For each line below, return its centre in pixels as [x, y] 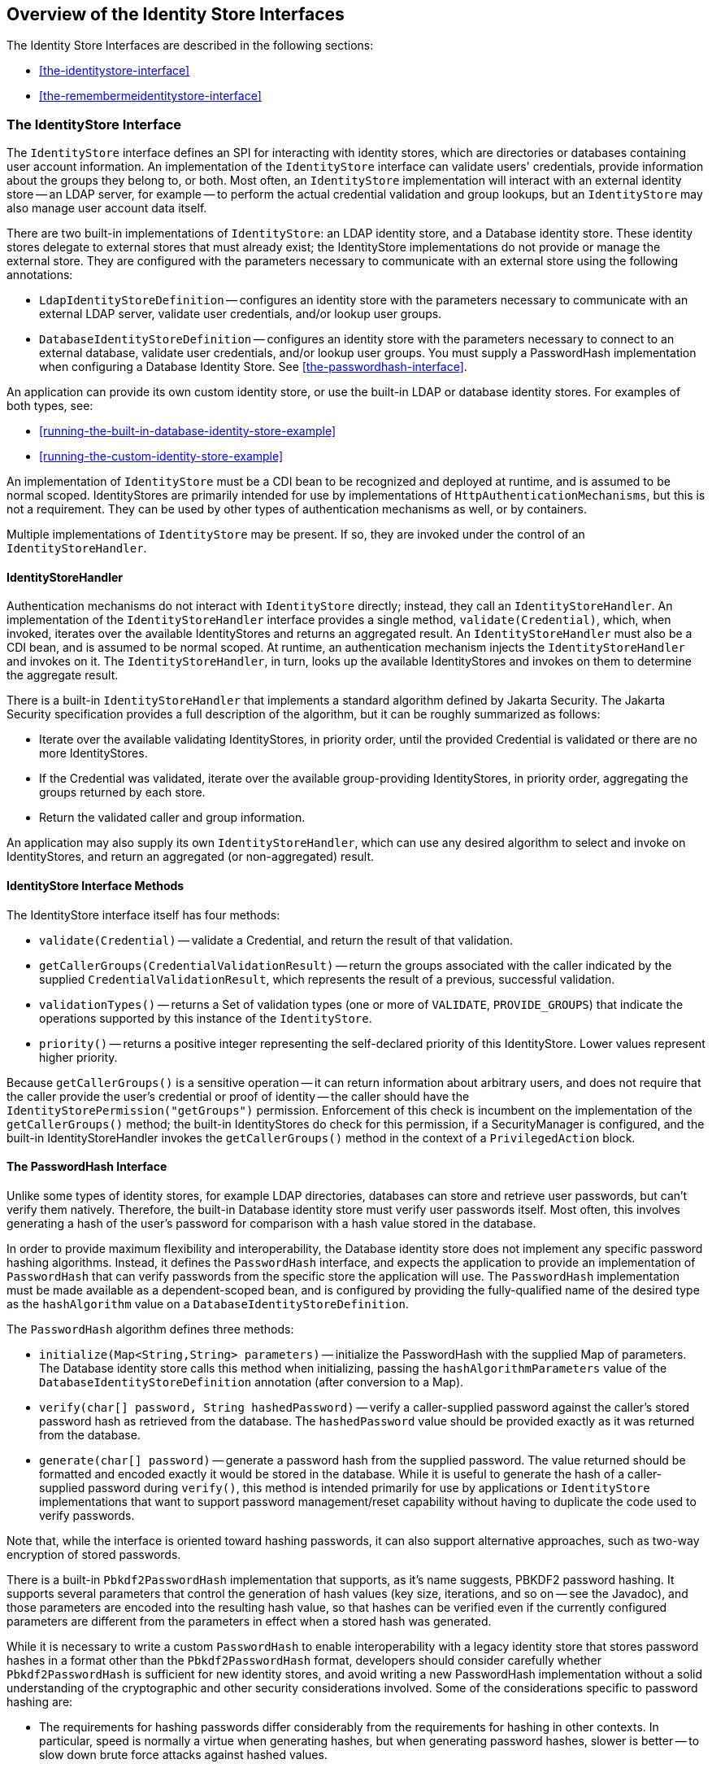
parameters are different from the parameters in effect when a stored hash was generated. [249, 1621]
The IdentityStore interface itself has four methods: [143, 915]
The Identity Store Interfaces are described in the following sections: [190, 46]
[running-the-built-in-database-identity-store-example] [188, 431]
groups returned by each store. [122, 792]
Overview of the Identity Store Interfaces [176, 14]
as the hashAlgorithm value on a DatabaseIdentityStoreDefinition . [208, 1303]
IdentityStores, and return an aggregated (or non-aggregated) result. [191, 857]
